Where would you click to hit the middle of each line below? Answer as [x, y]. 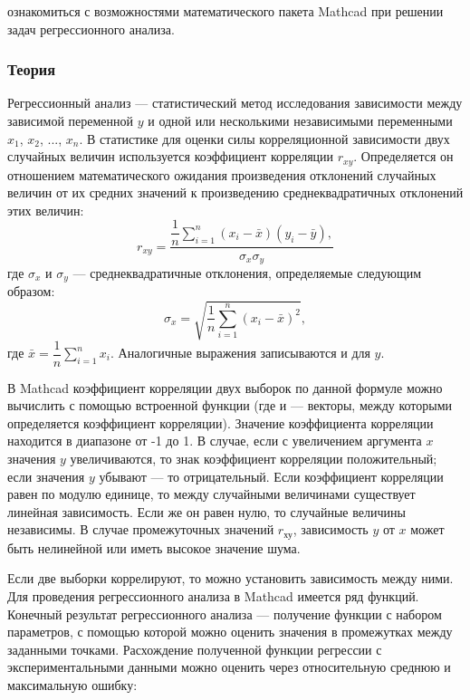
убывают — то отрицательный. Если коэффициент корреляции [271, 476]
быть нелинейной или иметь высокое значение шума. [154, 547]
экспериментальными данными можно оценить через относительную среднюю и [229, 667]
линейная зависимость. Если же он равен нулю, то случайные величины [206, 511]
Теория [32, 69]
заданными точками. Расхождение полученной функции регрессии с [195, 649]
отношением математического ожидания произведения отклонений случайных [222, 174]
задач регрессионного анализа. [91, 29]
